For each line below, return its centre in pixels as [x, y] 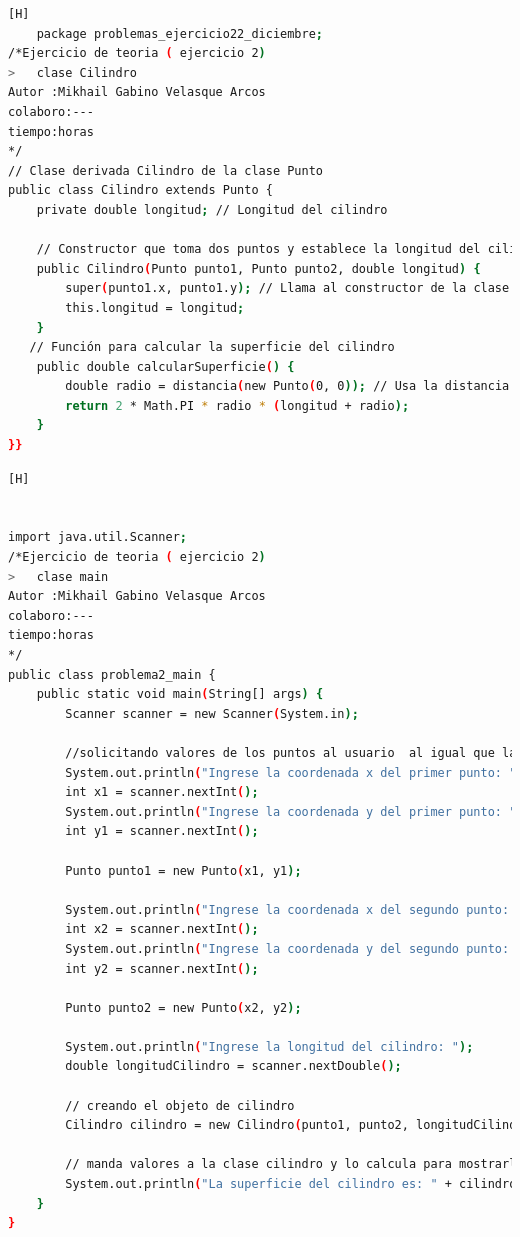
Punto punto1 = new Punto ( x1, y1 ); [183, 870]
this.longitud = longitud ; [155, 307]
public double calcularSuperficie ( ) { [165, 366]
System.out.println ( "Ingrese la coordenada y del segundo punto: [287, 948]
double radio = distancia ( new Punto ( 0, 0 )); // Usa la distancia [287, 386]
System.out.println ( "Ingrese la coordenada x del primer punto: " [291, 772]
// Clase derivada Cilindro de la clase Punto [165, 170]
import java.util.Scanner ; [97, 537]
